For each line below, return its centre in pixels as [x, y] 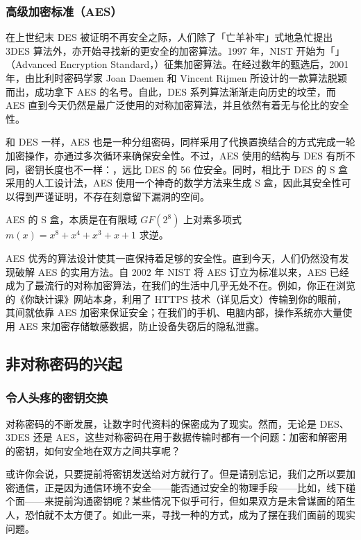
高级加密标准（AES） [64, 11]
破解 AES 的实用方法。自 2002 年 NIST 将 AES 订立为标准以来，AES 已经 [182, 271]
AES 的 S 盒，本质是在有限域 [72, 219]
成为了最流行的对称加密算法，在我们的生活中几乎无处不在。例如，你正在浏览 [180, 285]
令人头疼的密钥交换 [57, 398]
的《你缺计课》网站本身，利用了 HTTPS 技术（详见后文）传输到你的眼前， [176, 298]
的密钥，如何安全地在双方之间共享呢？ [93, 450]
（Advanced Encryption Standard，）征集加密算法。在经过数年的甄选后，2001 [177, 64]
